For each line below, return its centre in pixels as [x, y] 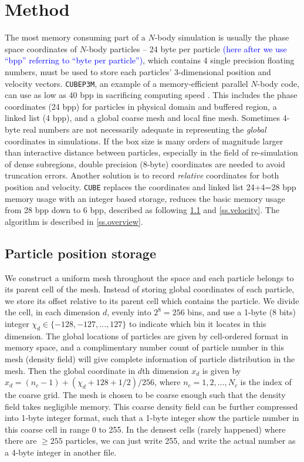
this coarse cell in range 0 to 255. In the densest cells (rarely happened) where [145, 429]
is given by [222, 370]
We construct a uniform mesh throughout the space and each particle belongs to [149, 277]
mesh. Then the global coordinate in [70, 370]
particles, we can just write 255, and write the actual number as [180, 441]
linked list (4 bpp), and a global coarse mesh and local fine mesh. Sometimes [143, 118]
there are [21, 441]
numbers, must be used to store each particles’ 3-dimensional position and [138, 71]
